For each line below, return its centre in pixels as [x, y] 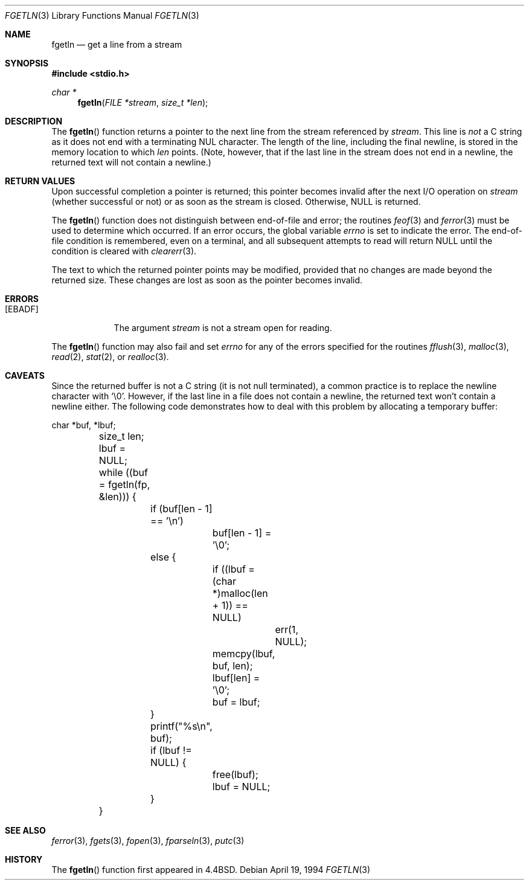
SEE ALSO [25, 830]
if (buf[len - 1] [181, 509]
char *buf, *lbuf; [84, 425]
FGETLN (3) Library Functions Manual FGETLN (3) [102, 15]
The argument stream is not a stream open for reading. [223, 328]
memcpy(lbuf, [244, 654]
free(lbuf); [235, 774]
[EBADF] [22, 309]
